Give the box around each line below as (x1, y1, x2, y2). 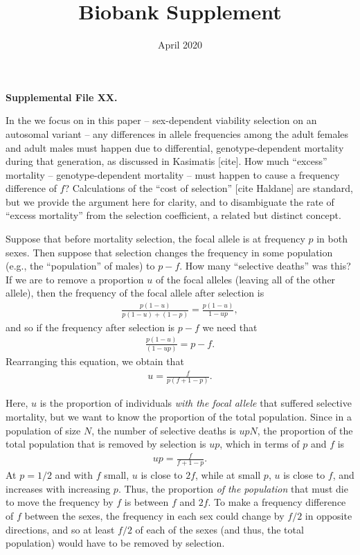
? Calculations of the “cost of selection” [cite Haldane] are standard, (64, 181, 353, 195)
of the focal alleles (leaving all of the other (155, 272, 336, 286)
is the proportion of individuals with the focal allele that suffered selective (39, 396, 352, 410)
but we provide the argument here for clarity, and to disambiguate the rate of (6, 194, 334, 209)
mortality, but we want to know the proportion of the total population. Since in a (6, 409, 352, 423)
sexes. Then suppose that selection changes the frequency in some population (6, 245, 333, 259)
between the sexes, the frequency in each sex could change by (24, 508, 285, 522)
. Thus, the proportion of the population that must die (118, 481, 348, 495)
